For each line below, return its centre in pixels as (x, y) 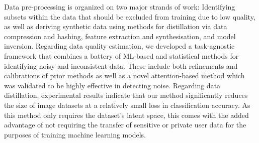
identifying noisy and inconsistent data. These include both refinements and (121, 65)
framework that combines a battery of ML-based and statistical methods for (121, 55)
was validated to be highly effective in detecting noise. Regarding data (112, 85)
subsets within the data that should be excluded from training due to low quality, (130, 16)
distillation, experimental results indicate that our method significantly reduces (126, 95)
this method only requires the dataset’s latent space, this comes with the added (126, 115)
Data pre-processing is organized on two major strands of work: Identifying (120, 7)
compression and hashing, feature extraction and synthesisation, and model (120, 36)
